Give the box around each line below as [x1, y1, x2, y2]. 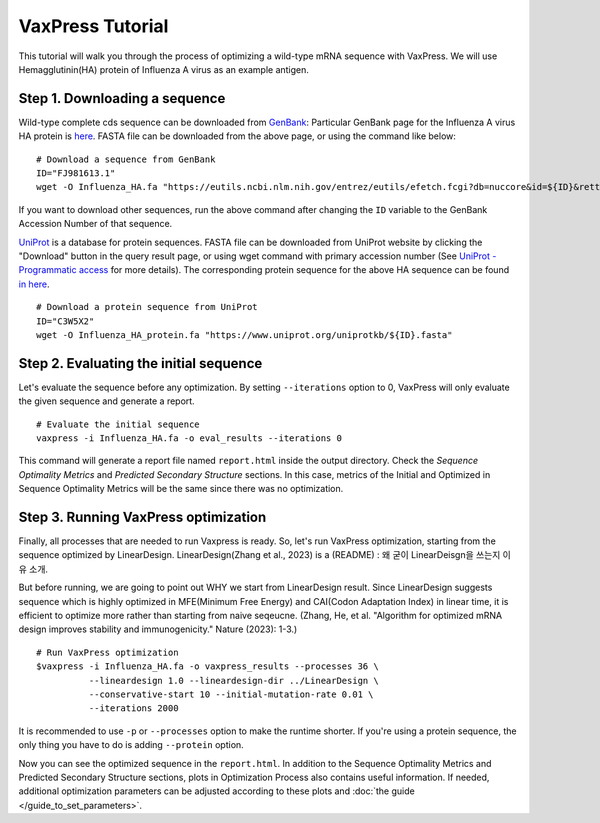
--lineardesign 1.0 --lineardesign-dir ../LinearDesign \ [88, 675, 379, 686]
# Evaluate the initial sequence [36, 418, 200, 430]
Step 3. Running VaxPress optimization [18, 508, 267, 525]
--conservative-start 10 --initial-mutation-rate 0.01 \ [88, 688, 374, 700]
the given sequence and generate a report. [18, 395, 195, 407]
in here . [18, 278, 50, 290]
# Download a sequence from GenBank [36, 153, 216, 165]
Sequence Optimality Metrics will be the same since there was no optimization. [18, 483, 344, 495]
